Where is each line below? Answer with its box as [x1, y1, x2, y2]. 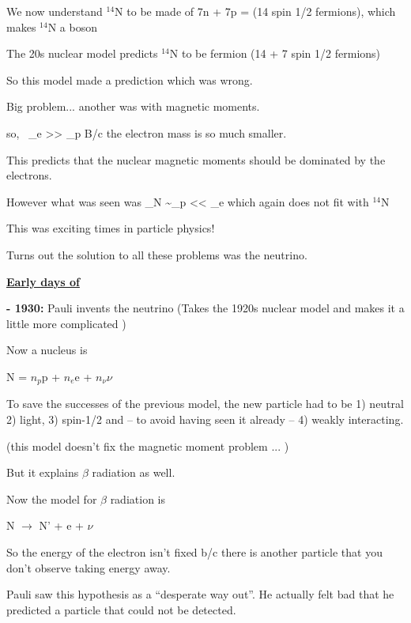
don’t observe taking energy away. [6, 559, 171, 576]
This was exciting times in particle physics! [6, 220, 215, 236]
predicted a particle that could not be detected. [6, 601, 236, 617]
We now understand [6, 3, 103, 19]
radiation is [110, 490, 165, 507]
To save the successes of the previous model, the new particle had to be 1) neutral [6, 395, 404, 412]
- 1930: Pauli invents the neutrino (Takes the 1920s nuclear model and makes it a [6, 300, 405, 316]
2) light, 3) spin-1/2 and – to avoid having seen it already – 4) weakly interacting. [6, 410, 404, 427]
